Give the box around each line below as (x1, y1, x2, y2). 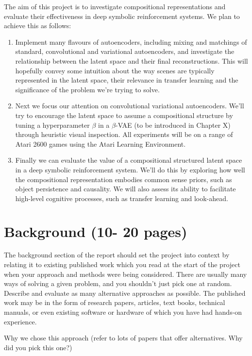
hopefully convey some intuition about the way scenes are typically (15, 65, 215, 75)
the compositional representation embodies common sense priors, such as (15, 174, 232, 184)
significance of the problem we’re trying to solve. (15, 84, 160, 94)
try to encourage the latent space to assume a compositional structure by (15, 110, 233, 120)
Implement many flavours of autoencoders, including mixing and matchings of (15, 36, 247, 47)
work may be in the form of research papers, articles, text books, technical (4, 297, 225, 307)
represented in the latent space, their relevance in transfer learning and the (15, 75, 238, 85)
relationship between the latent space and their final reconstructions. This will (15, 55, 248, 66)
